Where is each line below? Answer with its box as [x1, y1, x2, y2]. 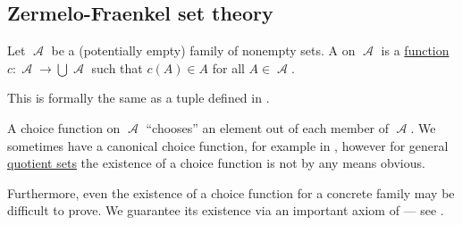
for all [212, 58, 245, 77]
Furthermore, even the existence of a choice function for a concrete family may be [7, 183, 455, 202]
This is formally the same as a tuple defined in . [7, 88, 270, 107]
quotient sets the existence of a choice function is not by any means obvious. [7, 154, 425, 172]
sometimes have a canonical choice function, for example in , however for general [7, 136, 449, 154]
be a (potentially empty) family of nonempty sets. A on [51, 41, 356, 60]
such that [91, 58, 143, 77]
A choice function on [7, 118, 121, 137]
